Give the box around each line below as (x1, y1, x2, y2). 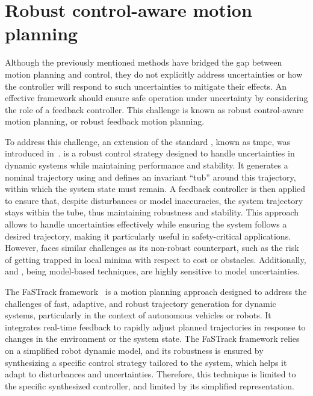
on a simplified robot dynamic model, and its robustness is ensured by (5, 344, 264, 356)
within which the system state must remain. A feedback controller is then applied (5, 182, 306, 195)
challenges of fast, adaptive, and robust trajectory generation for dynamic (5, 297, 276, 309)
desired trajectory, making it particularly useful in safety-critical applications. (5, 229, 291, 242)
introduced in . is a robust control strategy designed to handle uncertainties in (5, 147, 295, 159)
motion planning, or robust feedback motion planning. (5, 115, 205, 128)
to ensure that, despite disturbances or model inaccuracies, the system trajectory (5, 194, 303, 206)
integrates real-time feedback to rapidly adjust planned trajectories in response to (5, 320, 306, 333)
